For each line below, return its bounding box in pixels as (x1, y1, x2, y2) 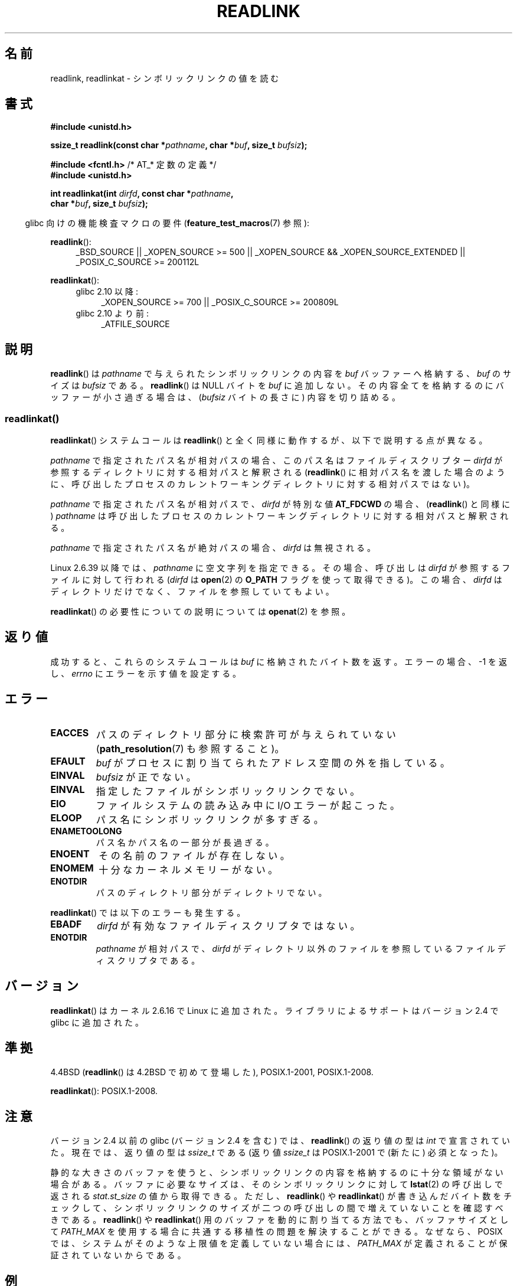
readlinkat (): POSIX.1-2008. (50, 1086, 158, 1096)
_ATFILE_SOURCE (101, 319, 170, 329)
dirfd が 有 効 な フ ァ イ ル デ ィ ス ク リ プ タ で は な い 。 (97, 919, 360, 932)
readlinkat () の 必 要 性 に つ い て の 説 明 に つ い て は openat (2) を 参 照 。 (50, 606, 351, 617)
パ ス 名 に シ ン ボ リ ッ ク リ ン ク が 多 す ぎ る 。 (96, 813, 323, 825)
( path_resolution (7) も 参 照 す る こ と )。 (96, 742, 284, 755)
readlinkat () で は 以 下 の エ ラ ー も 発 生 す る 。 (50, 907, 246, 918)
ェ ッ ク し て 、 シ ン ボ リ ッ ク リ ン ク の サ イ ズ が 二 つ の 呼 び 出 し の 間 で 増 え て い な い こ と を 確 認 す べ (50, 1203, 503, 1213)
